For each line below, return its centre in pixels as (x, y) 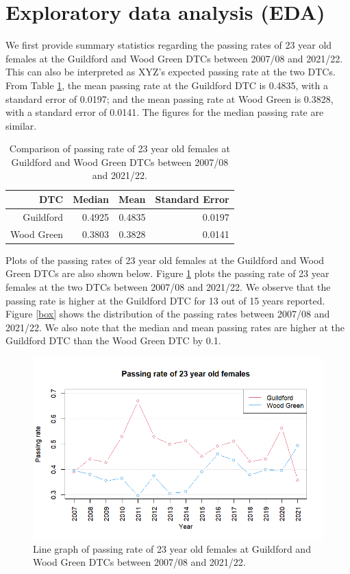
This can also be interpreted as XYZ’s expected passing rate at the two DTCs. (171, 72)
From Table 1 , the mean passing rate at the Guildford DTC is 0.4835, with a (167, 85)
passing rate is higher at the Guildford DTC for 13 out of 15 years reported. (165, 300)
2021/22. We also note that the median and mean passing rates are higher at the (175, 327)
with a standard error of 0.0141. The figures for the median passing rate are (165, 112)
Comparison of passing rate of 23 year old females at (120, 148)
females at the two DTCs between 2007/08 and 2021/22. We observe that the (168, 287)
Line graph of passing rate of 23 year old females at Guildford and (172, 548)
